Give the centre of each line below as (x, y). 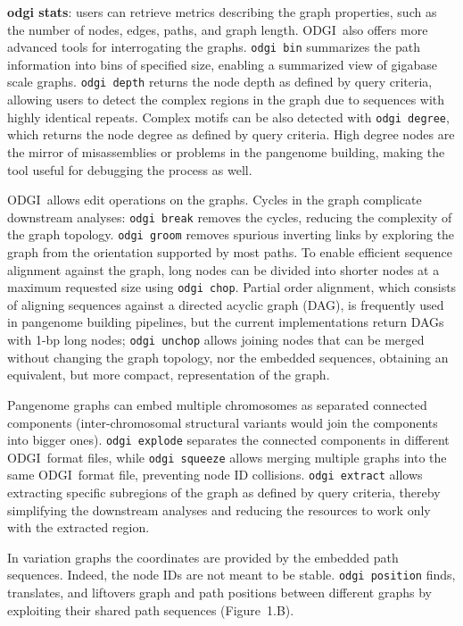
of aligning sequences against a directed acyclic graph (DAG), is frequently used (226, 304)
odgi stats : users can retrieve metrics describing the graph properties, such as (222, 12)
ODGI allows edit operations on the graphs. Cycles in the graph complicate (215, 200)
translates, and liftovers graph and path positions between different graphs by (219, 593)
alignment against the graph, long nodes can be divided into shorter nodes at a (223, 269)
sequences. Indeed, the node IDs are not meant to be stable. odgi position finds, (231, 575)
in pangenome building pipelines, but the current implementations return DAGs (226, 322)
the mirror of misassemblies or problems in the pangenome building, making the (226, 151)
